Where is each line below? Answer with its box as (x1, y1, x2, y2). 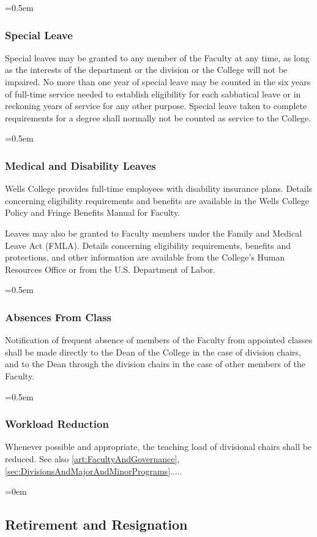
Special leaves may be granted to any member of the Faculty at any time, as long (5, 51, 310, 64)
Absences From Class (5, 309, 112, 324)
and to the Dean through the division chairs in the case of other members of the (5, 357, 306, 370)
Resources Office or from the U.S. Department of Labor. (5, 262, 215, 275)
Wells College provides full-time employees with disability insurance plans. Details (5, 182, 313, 195)
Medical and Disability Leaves (5, 158, 156, 173)
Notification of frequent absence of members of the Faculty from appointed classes (5, 333, 313, 346)
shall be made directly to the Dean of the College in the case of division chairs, (5, 345, 301, 358)
